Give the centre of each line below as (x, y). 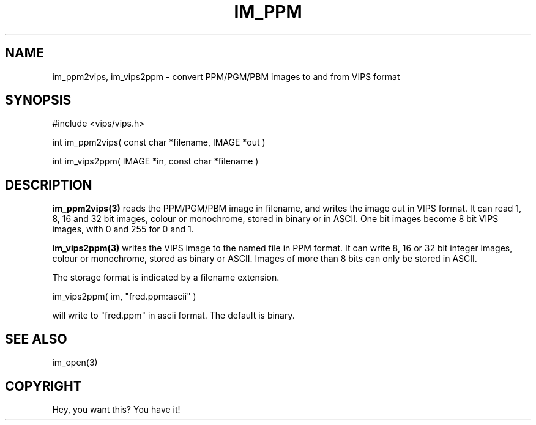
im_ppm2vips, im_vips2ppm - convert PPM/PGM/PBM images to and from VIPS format (226, 76)
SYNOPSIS (38, 100)
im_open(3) (75, 363)
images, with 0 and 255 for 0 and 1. (123, 229)
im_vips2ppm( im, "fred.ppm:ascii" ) (124, 297)
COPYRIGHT (43, 386)
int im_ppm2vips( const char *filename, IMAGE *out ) (159, 142)
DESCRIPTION (49, 185)
